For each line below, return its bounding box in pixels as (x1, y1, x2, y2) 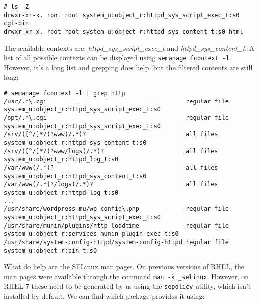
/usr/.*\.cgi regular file (4, 98, 229, 105)
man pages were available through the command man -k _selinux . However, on (4, 271, 249, 281)
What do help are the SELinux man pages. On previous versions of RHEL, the (4, 261, 245, 272)
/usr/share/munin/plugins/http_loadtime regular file (4, 222, 229, 229)
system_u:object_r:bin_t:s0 (4, 247, 97, 254)
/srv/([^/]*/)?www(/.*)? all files (4, 131, 218, 138)
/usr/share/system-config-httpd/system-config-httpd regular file (4, 238, 229, 246)
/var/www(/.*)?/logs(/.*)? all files (4, 181, 218, 188)
